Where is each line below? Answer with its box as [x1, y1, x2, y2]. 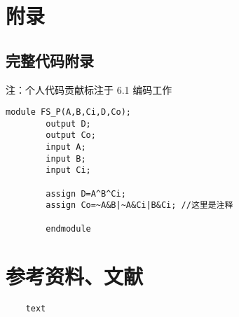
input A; [46, 142, 86, 153]
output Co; [46, 130, 96, 141]
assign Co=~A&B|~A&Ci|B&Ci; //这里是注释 [46, 200, 233, 211]
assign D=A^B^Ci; [46, 188, 126, 199]
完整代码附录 [6, 49, 94, 71]
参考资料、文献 [6, 261, 144, 290]
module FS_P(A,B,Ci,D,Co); [6, 107, 131, 118]
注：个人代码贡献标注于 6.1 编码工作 [6, 82, 172, 97]
